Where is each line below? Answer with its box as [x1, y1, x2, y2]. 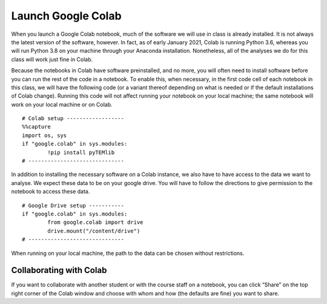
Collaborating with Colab [11, 265, 107, 275]
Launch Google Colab [11, 9, 122, 22]
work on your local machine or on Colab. [11, 101, 113, 108]
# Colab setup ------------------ [22, 115, 124, 122]
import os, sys [22, 132, 67, 139]
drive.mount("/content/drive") [47, 228, 140, 234]
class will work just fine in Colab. [11, 55, 93, 63]
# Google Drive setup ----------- [22, 202, 124, 209]
